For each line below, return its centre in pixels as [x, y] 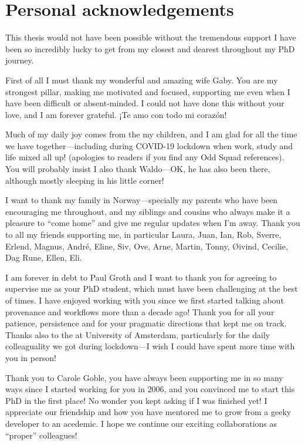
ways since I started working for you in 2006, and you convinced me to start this [150, 389]
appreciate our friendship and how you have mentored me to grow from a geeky [148, 412]
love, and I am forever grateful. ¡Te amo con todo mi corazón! [116, 114]
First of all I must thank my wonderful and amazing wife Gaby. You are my [142, 80]
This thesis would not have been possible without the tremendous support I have [151, 37]
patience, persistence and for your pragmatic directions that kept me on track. [146, 323]
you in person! [31, 357]
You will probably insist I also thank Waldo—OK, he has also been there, [138, 169]
